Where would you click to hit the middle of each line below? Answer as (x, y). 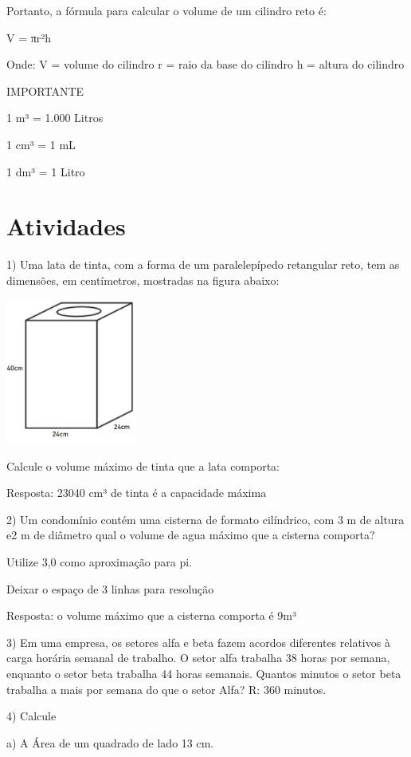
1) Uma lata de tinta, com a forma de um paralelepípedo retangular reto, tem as (203, 264)
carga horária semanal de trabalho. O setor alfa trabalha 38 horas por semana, (198, 658)
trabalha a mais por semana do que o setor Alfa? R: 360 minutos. (166, 689)
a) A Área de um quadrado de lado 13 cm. (110, 742)
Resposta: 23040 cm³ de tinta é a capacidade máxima (137, 493)
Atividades (66, 226)
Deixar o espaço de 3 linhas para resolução (110, 588)
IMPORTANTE (45, 91)
